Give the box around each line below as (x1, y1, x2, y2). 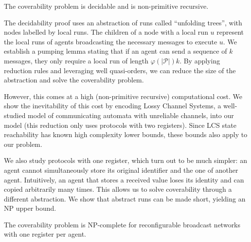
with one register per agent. (4, 229, 86, 239)
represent (216, 27, 244, 37)
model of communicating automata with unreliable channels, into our (28, 110, 234, 120)
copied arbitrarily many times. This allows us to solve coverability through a (4, 184, 232, 194)
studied (4, 110, 26, 120)
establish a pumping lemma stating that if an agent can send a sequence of (4, 46, 227, 56)
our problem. (4, 139, 42, 149)
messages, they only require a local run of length (4, 55, 149, 65)
